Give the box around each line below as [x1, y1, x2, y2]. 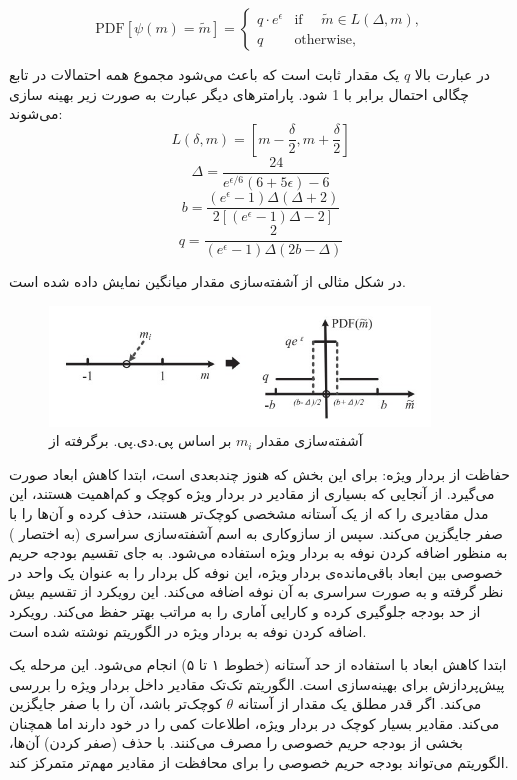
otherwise [294, 32, 353, 47]
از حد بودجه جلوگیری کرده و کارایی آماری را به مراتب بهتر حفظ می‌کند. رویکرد [9, 600, 481, 621]
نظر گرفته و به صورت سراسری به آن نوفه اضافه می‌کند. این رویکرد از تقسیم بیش [9, 581, 504, 602]
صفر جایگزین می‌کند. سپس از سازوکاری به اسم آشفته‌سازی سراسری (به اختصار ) [9, 522, 503, 543]
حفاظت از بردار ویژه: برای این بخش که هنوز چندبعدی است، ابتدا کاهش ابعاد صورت [9, 463, 510, 484]
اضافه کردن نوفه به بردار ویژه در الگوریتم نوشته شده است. [9, 620, 367, 641]
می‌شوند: [9, 103, 63, 124]
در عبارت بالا [414, 64, 491, 84]
